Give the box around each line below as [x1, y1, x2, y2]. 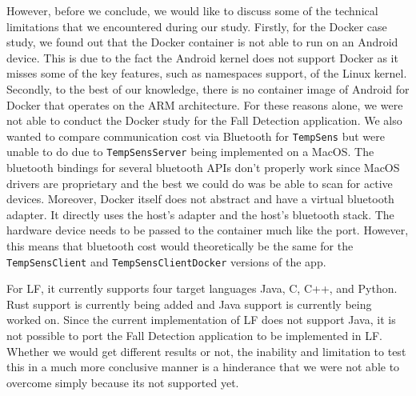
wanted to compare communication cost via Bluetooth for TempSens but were [6, 127, 385, 144]
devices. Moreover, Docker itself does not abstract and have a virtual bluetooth [6, 190, 394, 207]
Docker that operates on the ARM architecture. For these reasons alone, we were [6, 96, 403, 113]
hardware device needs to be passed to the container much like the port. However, [6, 222, 409, 238]
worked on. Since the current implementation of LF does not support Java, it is [6, 311, 396, 328]
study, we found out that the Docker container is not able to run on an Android [6, 34, 398, 50]
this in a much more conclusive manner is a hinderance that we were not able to [6, 358, 400, 375]
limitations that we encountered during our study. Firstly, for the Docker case [6, 18, 387, 34]
